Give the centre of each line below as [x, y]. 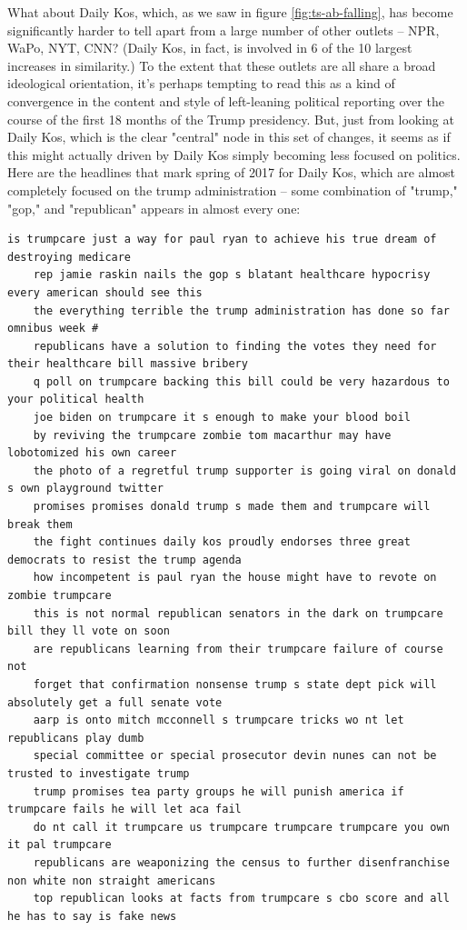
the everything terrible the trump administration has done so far [241, 310]
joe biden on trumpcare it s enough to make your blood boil [222, 418]
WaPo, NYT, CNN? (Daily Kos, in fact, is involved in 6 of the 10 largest [210, 48]
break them [40, 524]
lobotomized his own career [92, 453]
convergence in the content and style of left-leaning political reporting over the [226, 100]
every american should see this [105, 292]
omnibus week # [53, 329]
